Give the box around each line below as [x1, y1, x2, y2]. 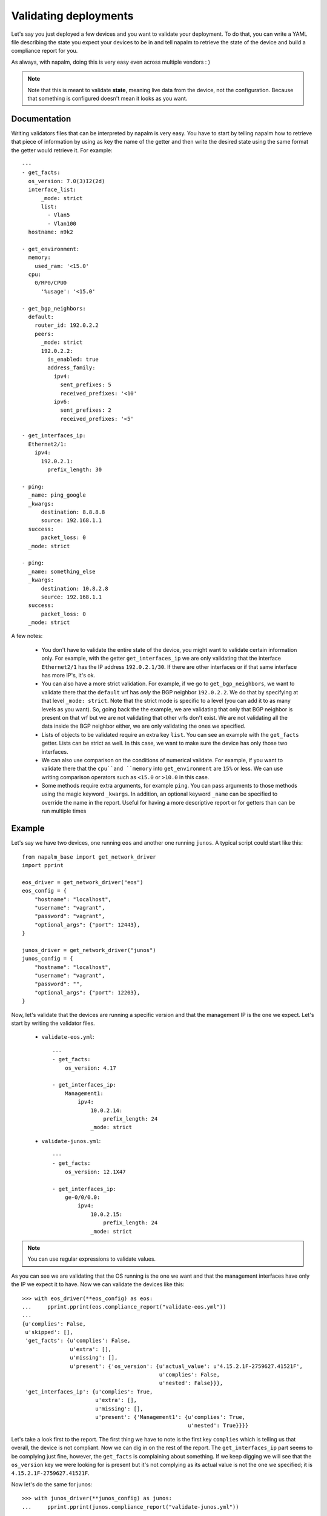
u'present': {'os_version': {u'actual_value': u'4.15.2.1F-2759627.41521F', [70, 1363, 303, 1370]
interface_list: [28, 186, 77, 193]
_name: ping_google [28, 492, 86, 498]
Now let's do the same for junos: [11, 1480, 93, 1488]
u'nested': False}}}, [159, 1380, 223, 1387]
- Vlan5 [47, 212, 70, 218]
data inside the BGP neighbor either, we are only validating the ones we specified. [41, 722, 246, 730]
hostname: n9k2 [28, 229, 73, 236]
